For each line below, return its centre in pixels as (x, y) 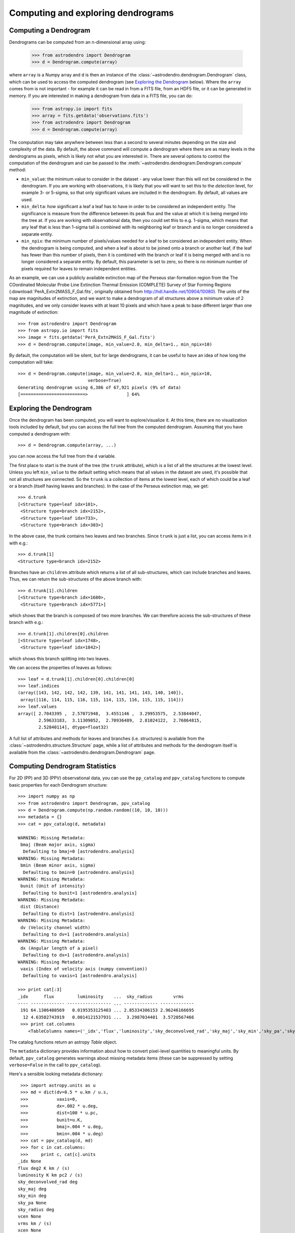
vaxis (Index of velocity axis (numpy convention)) (84, 969)
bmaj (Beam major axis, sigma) (58, 844)
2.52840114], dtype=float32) (74, 727)
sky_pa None (32, 1203)
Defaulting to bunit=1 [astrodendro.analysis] (80, 893)
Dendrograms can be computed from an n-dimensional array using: (77, 42)
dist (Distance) (40, 907)
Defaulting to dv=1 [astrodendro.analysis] (76, 934)
